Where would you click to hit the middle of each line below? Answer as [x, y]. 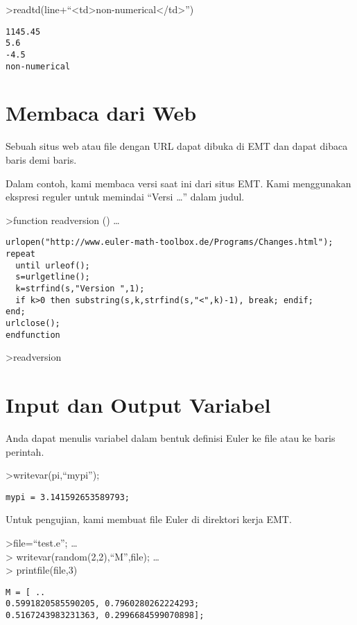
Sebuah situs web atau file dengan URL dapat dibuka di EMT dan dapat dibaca [177, 146]
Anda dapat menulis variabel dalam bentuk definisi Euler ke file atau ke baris [171, 437]
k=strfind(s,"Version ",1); [80, 288]
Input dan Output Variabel [138, 404]
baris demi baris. [41, 159]
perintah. [25, 451]
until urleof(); [53, 265]
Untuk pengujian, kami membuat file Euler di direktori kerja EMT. [149, 519]
